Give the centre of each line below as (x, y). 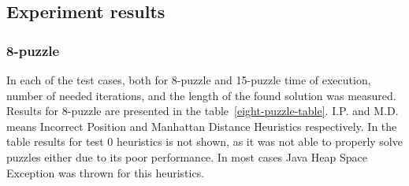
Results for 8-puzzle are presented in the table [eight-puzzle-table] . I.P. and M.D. (203, 111)
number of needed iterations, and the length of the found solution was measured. (201, 95)
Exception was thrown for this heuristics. (106, 172)
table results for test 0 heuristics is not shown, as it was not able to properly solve (204, 141)
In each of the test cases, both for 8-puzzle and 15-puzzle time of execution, (189, 80)
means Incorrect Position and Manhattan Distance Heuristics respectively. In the (202, 126)
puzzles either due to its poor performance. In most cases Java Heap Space (187, 156)
